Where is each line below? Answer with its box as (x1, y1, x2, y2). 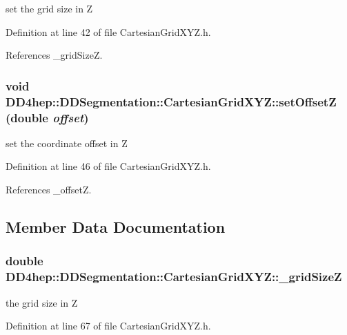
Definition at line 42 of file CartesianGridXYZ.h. (6, 24, 211, 39)
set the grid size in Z (6, 1, 93, 15)
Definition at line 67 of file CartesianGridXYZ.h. (6, 318, 211, 333)
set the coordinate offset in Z (6, 135, 128, 150)
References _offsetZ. (6, 182, 92, 197)
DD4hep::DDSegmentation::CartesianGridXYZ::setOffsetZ (6, 93, 337, 110)
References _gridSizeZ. (6, 48, 103, 62)
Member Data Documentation (6, 216, 226, 238)
